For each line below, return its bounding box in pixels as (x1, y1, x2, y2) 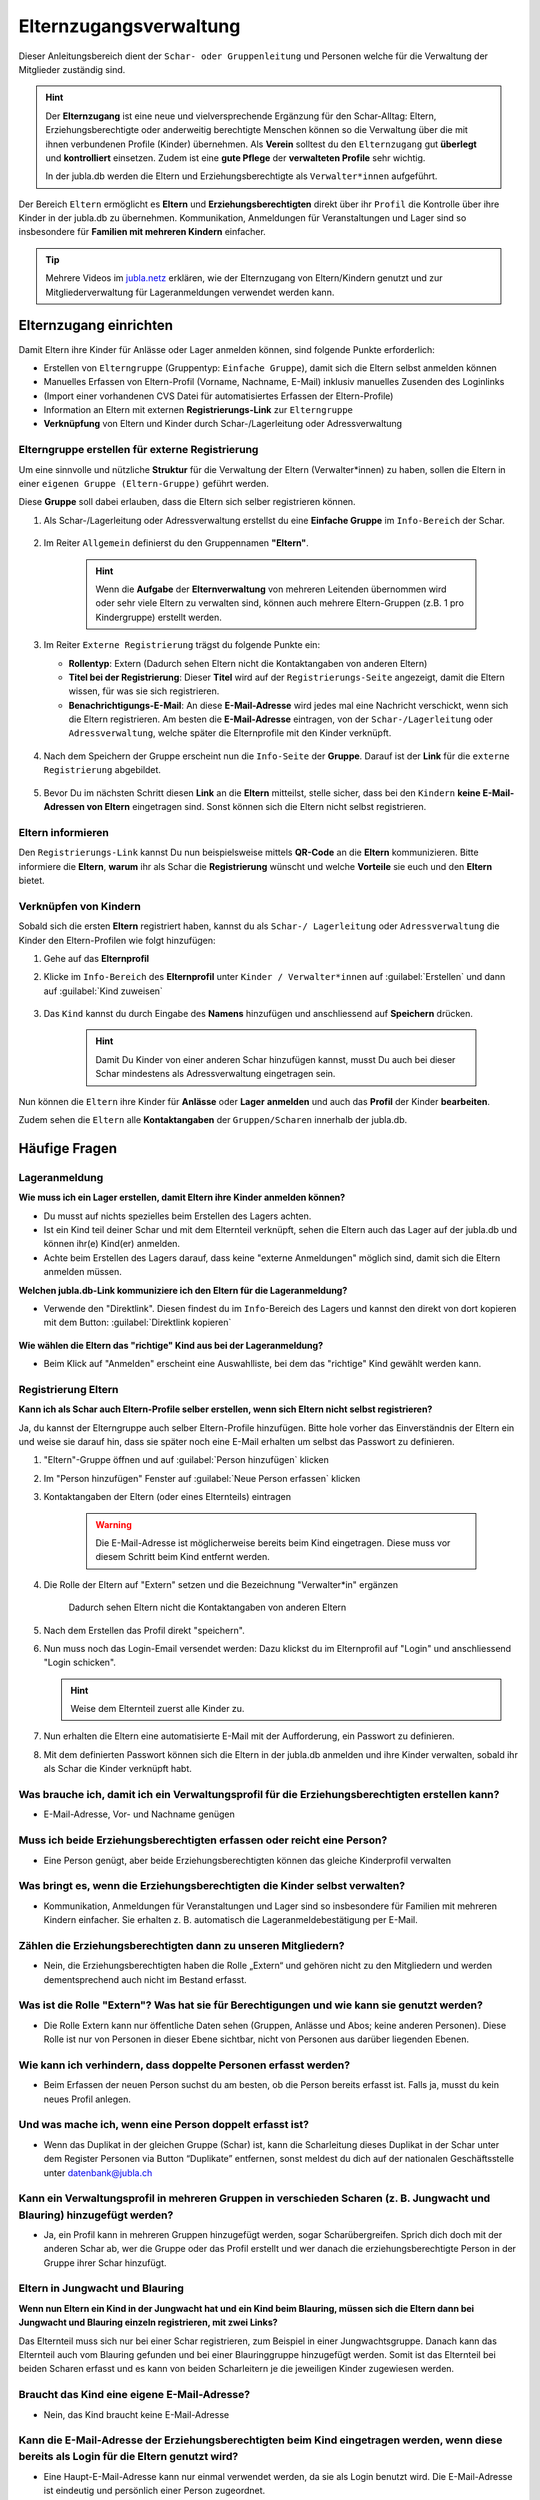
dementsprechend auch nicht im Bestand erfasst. (43, 1973, 247, 1985)
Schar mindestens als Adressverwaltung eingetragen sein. (95, 1068, 336, 1080)
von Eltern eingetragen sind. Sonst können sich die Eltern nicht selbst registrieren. (86, 801, 427, 813)
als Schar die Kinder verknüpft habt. (43, 1763, 192, 1775)
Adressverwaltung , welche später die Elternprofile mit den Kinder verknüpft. (68, 727, 392, 739)
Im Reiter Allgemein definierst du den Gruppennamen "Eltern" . (43, 537, 309, 549)
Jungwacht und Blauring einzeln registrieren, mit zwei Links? (18, 2316, 279, 2329)
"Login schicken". (43, 1656, 117, 1669)
